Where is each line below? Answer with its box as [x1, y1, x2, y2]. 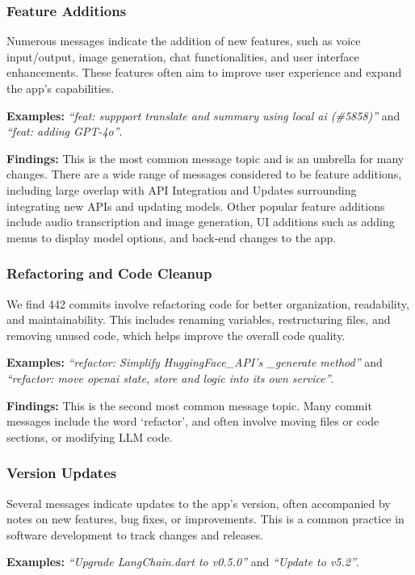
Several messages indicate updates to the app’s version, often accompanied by [6, 494, 391, 511]
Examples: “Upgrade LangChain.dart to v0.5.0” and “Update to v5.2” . [6, 553, 359, 570]
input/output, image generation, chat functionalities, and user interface [6, 48, 359, 65]
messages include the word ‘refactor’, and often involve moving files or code [6, 413, 379, 430]
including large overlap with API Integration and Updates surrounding [6, 181, 357, 198]
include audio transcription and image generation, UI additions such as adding [6, 213, 395, 230]
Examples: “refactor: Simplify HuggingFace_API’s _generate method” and [6, 354, 383, 371]
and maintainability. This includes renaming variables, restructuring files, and [6, 311, 391, 328]
